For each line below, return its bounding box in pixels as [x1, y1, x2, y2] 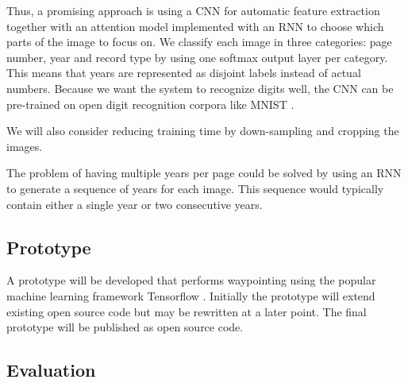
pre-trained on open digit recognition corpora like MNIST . [6, 95, 294, 112]
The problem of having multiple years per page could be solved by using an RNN [6, 164, 402, 181]
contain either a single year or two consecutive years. [6, 195, 263, 212]
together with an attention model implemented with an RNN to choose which [6, 17, 384, 34]
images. [6, 137, 43, 154]
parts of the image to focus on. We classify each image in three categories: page [6, 33, 392, 50]
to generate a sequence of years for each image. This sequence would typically [6, 180, 384, 196]
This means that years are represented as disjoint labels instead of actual [6, 64, 361, 81]
